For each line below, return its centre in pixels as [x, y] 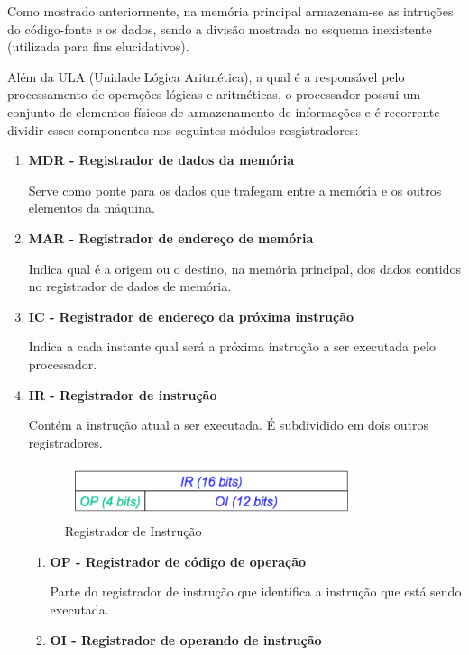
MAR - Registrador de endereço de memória [171, 237]
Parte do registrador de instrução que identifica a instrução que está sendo [256, 591]
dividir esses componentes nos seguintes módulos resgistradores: [183, 129]
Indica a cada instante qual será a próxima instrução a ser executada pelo [232, 346]
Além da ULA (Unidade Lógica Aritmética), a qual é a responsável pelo [206, 76]
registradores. [65, 442]
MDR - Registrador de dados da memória [161, 160]
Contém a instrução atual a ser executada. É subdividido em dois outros [229, 425]
